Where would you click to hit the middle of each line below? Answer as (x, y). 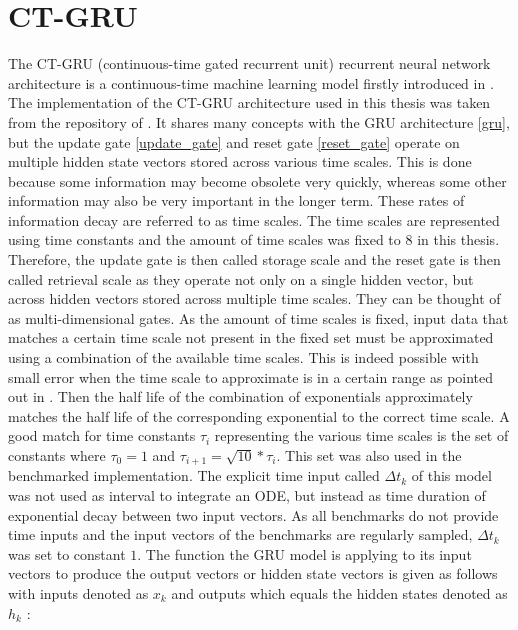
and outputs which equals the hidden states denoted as (339, 593)
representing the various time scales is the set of (361, 435)
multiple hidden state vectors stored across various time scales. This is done (240, 161)
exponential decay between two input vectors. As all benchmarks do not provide (253, 514)
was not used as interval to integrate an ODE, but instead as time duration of (247, 495)
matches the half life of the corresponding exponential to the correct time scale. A (259, 415)
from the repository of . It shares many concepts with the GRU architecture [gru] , (259, 121)
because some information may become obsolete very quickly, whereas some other (257, 180)
